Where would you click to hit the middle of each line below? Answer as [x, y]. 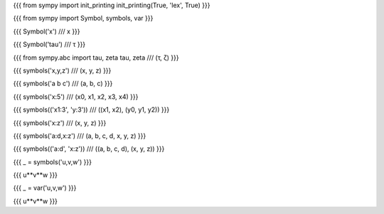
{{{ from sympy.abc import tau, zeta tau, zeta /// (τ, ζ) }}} [96, 58]
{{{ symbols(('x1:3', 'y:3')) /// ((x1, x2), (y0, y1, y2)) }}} [91, 109]
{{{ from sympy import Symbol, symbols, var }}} [83, 18]
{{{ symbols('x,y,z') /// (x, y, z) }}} [62, 70]
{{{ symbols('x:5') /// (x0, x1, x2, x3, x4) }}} [76, 97]
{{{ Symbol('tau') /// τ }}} [49, 44]
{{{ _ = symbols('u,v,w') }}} [53, 162]
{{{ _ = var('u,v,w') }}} [45, 188]
